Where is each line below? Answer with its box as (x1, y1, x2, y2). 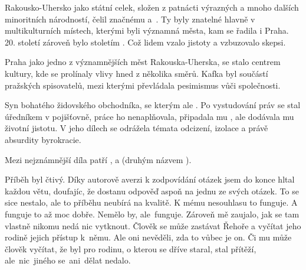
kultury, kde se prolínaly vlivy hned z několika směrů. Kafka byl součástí (5, 67, 268, 79)
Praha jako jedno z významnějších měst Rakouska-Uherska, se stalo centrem (5, 56, 281, 68)
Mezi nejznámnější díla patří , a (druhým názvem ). (5, 153, 192, 165)
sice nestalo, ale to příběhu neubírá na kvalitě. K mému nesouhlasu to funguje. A (5, 196, 298, 209)
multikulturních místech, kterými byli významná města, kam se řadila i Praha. (5, 24, 289, 37)
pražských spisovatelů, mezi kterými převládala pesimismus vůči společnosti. (5, 79, 281, 91)
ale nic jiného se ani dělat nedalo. (5, 254, 131, 266)
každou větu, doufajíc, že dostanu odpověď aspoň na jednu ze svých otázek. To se (5, 184, 299, 197)
